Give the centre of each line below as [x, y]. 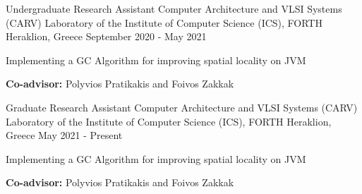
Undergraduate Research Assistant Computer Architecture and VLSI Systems [174, 8]
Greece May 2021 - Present [64, 135]
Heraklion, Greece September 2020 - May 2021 [106, 36]
